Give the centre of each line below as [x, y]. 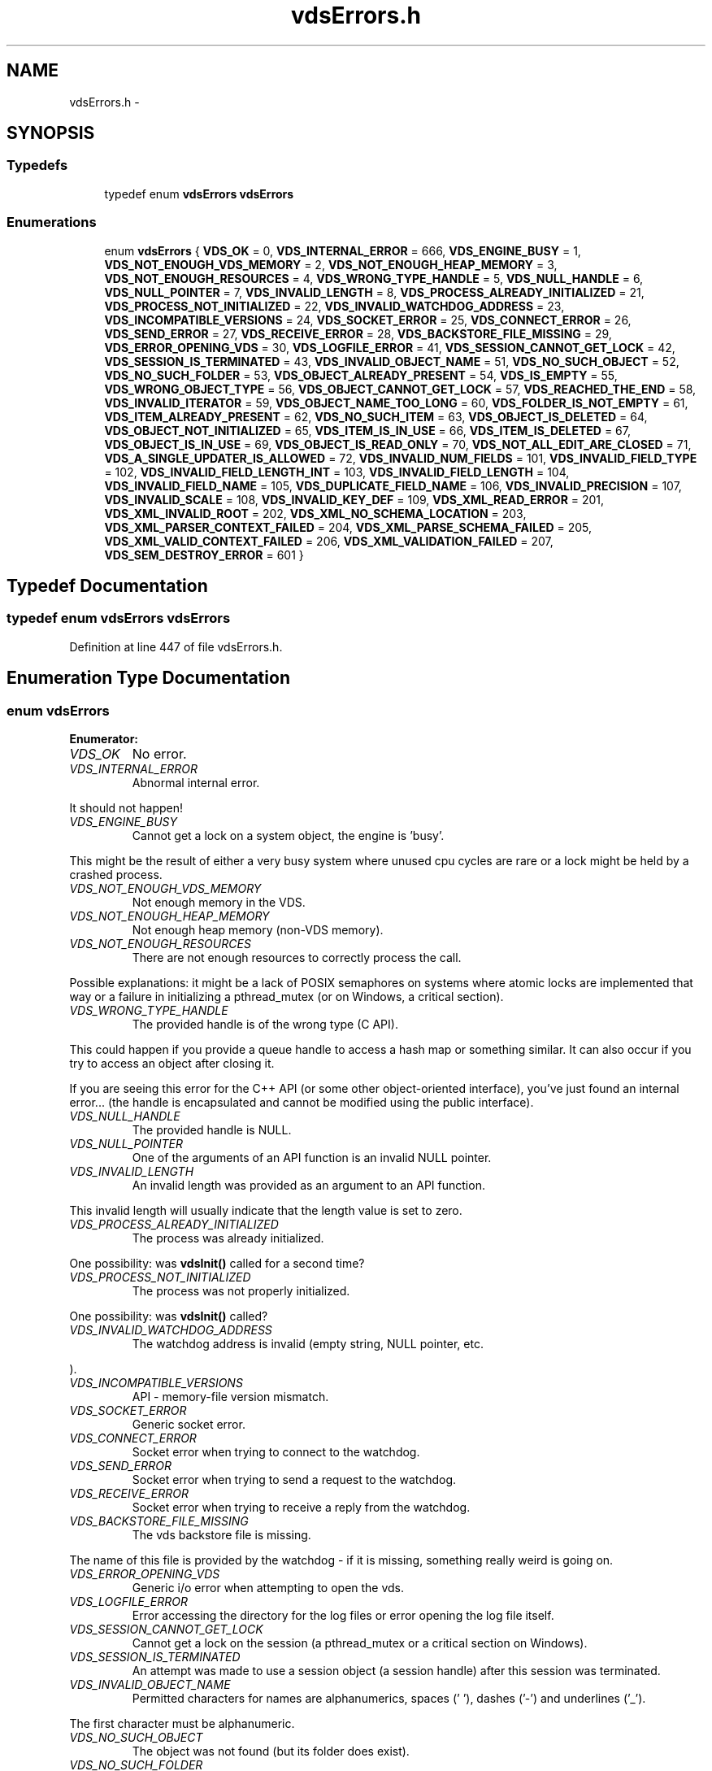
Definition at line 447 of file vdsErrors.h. [176, 646]
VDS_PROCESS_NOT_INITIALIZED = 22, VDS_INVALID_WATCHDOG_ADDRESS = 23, [334, 306]
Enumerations [52, 222]
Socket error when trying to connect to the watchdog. [276, 1452]
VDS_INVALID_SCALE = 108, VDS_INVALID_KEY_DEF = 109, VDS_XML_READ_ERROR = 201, [354, 499]
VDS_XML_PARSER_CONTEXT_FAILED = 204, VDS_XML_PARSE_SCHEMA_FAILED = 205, [348, 527]
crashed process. [116, 875]
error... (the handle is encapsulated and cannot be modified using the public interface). [302, 1102]
